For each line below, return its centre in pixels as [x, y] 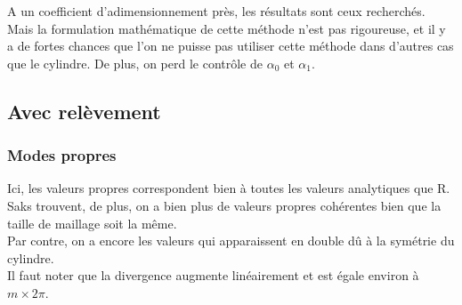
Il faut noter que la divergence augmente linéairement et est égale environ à [213, 275]
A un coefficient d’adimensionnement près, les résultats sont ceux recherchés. [216, 11]
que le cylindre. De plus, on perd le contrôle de [135, 63]
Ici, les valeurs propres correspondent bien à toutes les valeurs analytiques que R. [229, 188]
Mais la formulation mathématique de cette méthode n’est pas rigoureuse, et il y [227, 28]
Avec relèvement [84, 111]
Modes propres [62, 155]
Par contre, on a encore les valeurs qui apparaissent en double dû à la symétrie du [231, 241]
